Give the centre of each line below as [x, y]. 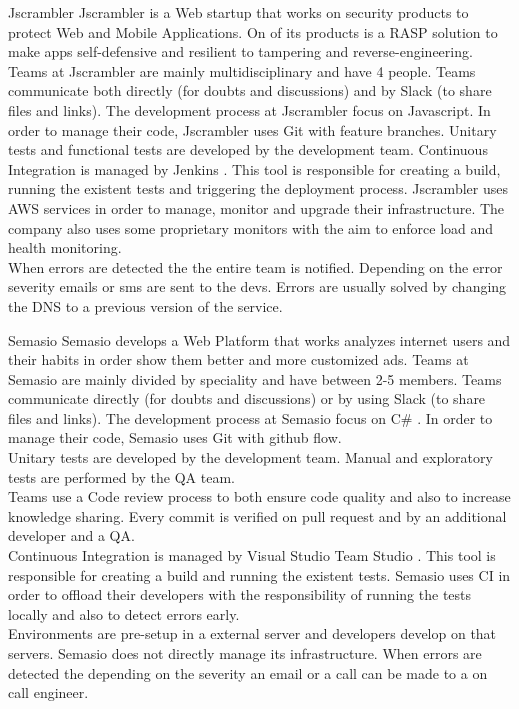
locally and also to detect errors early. [124, 613]
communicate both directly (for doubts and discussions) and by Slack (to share [250, 90]
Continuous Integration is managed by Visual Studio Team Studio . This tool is [252, 555]
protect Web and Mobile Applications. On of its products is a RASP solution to [253, 31]
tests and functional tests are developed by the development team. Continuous [248, 149]
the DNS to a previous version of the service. [145, 305]
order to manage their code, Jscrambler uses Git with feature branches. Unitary [252, 129]
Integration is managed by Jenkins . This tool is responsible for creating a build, [254, 168]
